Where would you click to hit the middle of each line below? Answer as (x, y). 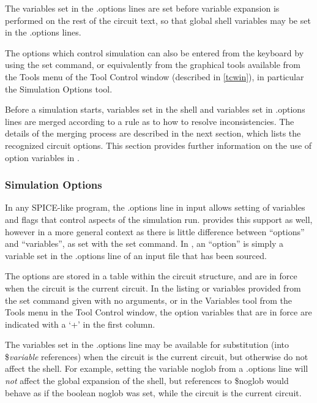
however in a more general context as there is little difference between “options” (155, 231)
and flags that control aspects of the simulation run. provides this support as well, (159, 219)
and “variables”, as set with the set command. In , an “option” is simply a (144, 243)
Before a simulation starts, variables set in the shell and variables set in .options (155, 109)
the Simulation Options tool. (59, 89)
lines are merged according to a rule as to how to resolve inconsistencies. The (150, 121)
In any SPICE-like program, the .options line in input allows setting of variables (155, 207)
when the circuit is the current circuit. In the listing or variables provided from (153, 288)
